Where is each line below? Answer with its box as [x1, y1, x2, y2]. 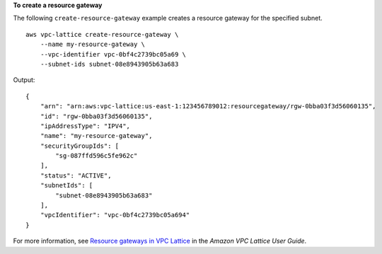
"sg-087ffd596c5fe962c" [55, 152, 138, 160]
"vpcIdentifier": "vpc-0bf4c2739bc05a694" [40, 211, 190, 219]
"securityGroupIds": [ [40, 142, 120, 150]
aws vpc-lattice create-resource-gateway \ [25, 30, 179, 38]
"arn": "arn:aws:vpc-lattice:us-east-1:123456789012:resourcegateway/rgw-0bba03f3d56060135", [40, 103, 376, 110]
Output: [13, 76, 35, 84]
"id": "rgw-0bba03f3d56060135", [40, 112, 153, 120]
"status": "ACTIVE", [40, 171, 112, 180]
